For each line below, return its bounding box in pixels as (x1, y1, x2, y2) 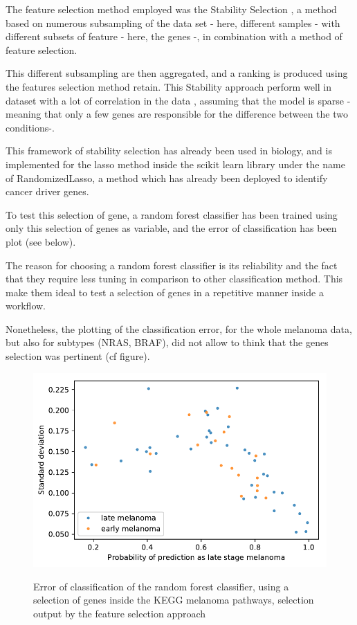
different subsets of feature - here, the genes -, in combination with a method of (6, 29, 342, 44)
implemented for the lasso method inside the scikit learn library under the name (6, 156, 345, 171)
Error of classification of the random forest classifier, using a (33, 579, 289, 593)
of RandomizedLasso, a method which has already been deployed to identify (6, 170, 328, 185)
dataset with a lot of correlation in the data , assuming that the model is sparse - (6, 93, 351, 107)
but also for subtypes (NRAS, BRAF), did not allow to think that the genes (6, 335, 329, 350)
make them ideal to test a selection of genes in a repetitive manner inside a (6, 284, 324, 299)
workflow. (6, 298, 46, 313)
